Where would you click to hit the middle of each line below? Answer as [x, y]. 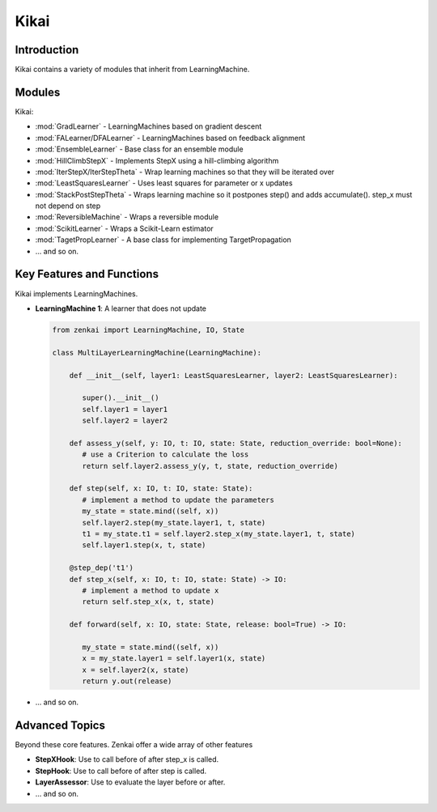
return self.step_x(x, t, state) [148, 602]
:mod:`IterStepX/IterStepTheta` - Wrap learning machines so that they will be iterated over [185, 172]
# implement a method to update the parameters [178, 500]
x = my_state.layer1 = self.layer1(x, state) [174, 659]
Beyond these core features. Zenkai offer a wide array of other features [134, 744]
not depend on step [68, 206]
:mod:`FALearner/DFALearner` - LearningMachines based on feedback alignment [170, 138]
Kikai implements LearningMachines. [76, 293]
